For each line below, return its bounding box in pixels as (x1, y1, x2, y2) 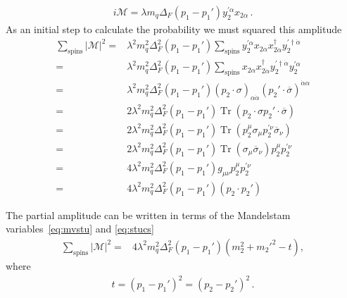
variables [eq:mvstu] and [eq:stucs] (6, 221, 154, 236)
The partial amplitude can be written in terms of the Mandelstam (6, 207, 291, 222)
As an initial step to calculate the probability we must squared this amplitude (6, 22, 342, 37)
